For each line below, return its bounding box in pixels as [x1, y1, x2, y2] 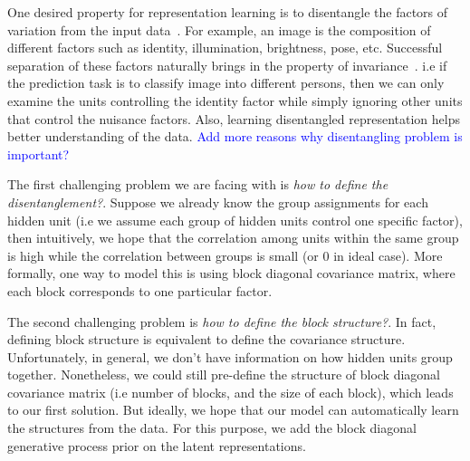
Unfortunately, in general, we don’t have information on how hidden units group [7, 347, 453, 366]
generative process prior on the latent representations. [7, 436, 306, 455]
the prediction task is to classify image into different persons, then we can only [7, 73, 445, 92]
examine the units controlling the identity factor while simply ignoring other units [7, 91, 463, 110]
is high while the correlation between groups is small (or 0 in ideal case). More [7, 245, 443, 264]
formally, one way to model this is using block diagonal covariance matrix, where [7, 264, 456, 283]
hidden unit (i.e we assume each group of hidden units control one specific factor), [7, 210, 463, 229]
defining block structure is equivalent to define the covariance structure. [7, 330, 406, 349]
